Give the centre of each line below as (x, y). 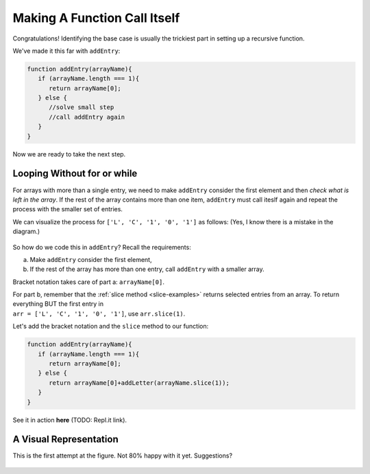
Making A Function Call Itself (96, 18)
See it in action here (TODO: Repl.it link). (70, 420)
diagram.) (26, 232)
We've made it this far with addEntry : (66, 51)
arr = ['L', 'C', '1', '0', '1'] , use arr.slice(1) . (99, 313)
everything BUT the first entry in (58, 304)
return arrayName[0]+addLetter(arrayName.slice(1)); (139, 383)
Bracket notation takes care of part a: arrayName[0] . (88, 282)
